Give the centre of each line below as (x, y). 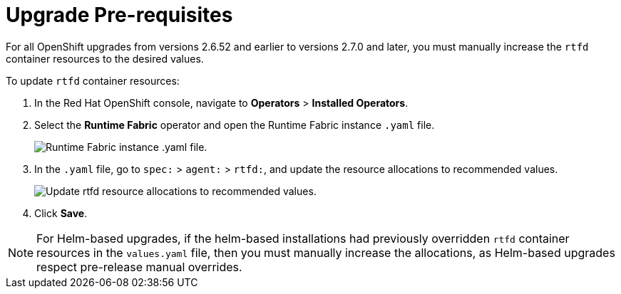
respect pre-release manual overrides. (139, 267)
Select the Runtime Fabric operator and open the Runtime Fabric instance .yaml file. (235, 125)
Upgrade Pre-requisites (119, 15)
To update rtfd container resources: (93, 80)
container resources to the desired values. (105, 58)
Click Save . (61, 213)
